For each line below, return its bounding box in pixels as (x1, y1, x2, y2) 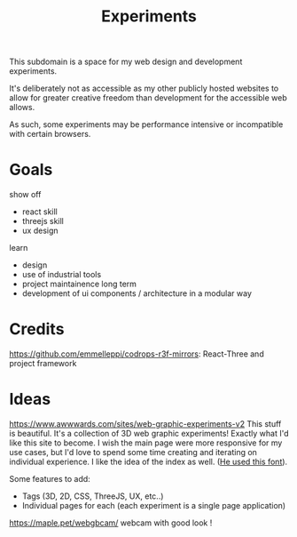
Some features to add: (9, 474, 90, 484)
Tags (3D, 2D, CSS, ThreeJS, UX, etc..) (21, 491, 164, 501)
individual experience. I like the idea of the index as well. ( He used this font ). (9, 456, 288, 467)
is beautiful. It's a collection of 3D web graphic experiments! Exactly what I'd (9, 429, 289, 438)
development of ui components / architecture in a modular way (21, 288, 253, 299)
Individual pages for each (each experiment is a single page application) (21, 501, 286, 510)
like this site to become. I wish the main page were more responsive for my (9, 437, 283, 448)
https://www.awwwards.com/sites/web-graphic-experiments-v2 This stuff (9, 419, 282, 429)
